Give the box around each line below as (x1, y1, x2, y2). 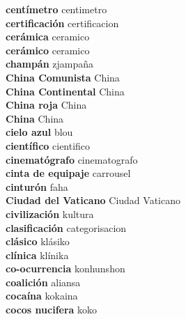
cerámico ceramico (6, 42, 90, 57)
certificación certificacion (6, 15, 119, 30)
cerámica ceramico (6, 29, 90, 44)
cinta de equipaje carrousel (6, 166, 131, 180)
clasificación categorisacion (6, 220, 127, 235)
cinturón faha (6, 179, 68, 194)
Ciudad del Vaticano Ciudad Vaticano (6, 193, 180, 208)
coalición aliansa (6, 274, 81, 289)
